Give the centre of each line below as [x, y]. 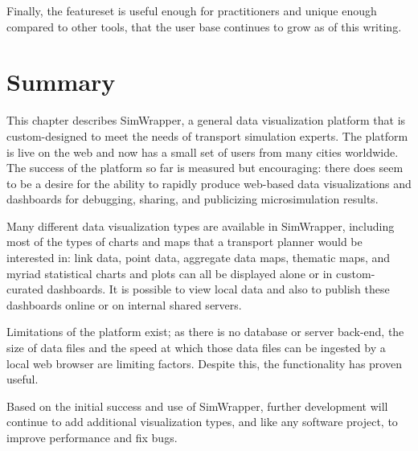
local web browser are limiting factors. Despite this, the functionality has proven [204, 363]
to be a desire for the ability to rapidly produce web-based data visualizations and [209, 183]
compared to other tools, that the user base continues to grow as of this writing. [204, 26]
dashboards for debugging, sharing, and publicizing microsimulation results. [193, 199]
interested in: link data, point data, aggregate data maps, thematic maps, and [199, 258]
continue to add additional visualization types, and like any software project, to [202, 422]
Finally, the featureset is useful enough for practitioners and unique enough [192, 10]
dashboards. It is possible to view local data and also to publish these [218, 289]
